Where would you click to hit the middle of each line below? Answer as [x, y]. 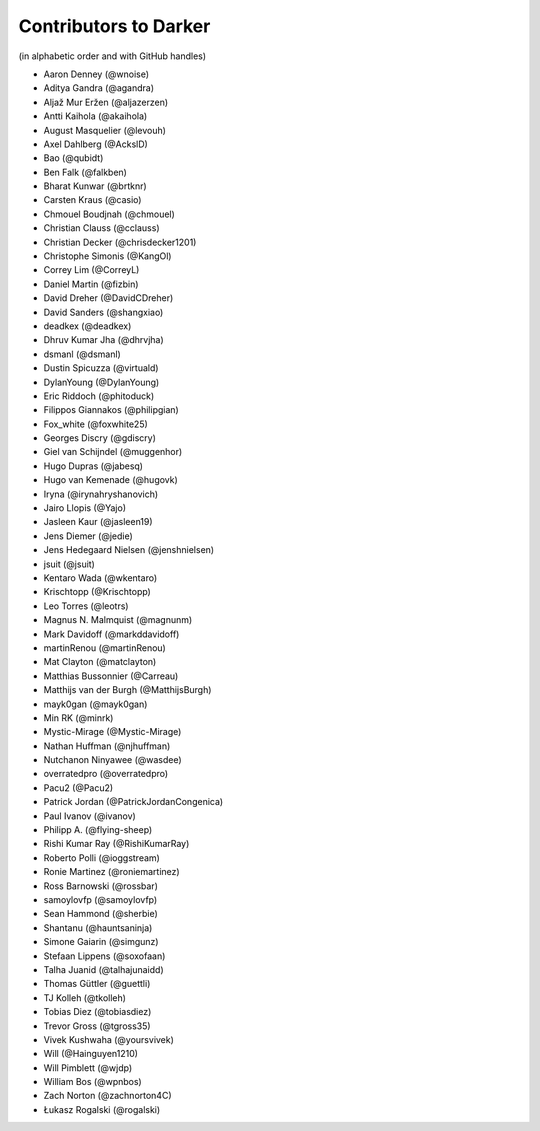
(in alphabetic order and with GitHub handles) [112, 56]
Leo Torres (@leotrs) [86, 606]
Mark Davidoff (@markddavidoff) [111, 634]
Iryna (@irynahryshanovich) [101, 494]
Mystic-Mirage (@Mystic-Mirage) [112, 732]
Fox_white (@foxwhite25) [96, 424]
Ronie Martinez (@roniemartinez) [111, 872]
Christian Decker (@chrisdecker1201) [120, 242]
